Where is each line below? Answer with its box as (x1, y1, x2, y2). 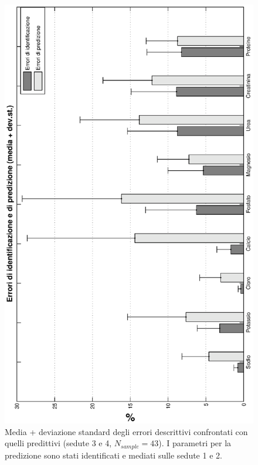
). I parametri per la (158, 437, 232, 449)
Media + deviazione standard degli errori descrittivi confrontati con (5, 425, 248, 437)
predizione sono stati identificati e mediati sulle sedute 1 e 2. (5, 449, 222, 461)
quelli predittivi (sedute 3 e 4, (5, 437, 112, 449)
